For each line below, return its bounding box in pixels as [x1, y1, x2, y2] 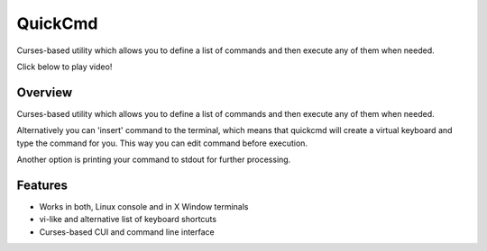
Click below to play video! [16, 61, 113, 72]
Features [16, 177, 68, 193]
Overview [16, 85, 73, 100]
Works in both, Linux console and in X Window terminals [39, 201, 249, 211]
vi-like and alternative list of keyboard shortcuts [39, 214, 216, 225]
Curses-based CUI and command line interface [39, 226, 216, 238]
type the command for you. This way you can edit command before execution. [16, 138, 308, 148]
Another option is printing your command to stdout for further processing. [16, 154, 291, 166]
